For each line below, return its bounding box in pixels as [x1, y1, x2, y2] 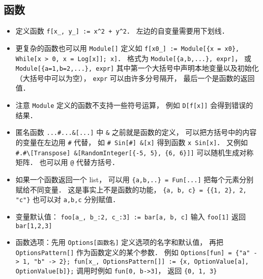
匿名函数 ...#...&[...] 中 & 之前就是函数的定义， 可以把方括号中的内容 [15, 127, 257, 137]
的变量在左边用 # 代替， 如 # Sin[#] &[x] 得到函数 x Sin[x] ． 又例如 [15, 136, 248, 147]
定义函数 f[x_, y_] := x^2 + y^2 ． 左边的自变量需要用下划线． [15, 25, 229, 36]
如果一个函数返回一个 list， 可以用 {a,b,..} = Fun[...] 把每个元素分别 [15, 174, 254, 184]
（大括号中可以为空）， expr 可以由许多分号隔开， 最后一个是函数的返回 [15, 72, 255, 83]
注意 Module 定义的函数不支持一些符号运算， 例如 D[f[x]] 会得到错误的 [15, 100, 253, 110]
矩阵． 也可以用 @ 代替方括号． [15, 157, 119, 168]
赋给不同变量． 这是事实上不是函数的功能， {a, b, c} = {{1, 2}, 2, [15, 184, 247, 194]
